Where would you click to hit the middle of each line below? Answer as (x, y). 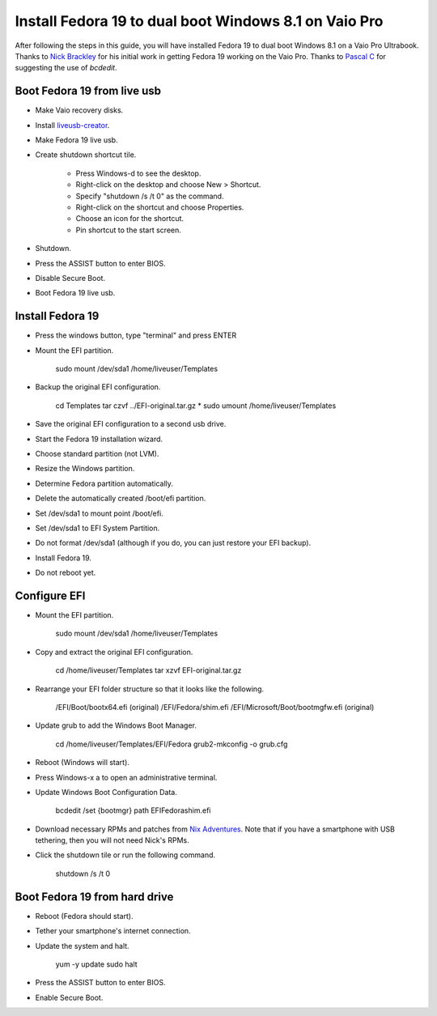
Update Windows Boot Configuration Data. (106, 792)
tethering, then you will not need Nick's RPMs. (112, 840)
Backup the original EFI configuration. (98, 387)
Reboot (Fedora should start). (84, 916)
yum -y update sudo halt (96, 964)
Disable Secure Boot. (70, 278)
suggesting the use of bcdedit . (66, 68)
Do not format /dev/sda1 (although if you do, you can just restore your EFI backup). (173, 543)
